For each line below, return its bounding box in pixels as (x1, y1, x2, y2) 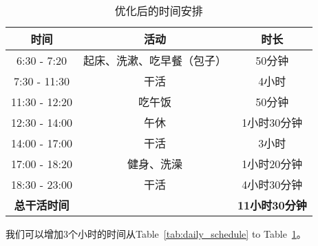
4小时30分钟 (242, 176, 303, 192)
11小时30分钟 (237, 197, 307, 213)
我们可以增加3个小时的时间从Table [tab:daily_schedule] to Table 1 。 (6, 227, 306, 240)
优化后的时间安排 (114, 3, 203, 19)
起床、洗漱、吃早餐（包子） (83, 52, 226, 68)
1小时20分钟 (242, 156, 303, 172)
